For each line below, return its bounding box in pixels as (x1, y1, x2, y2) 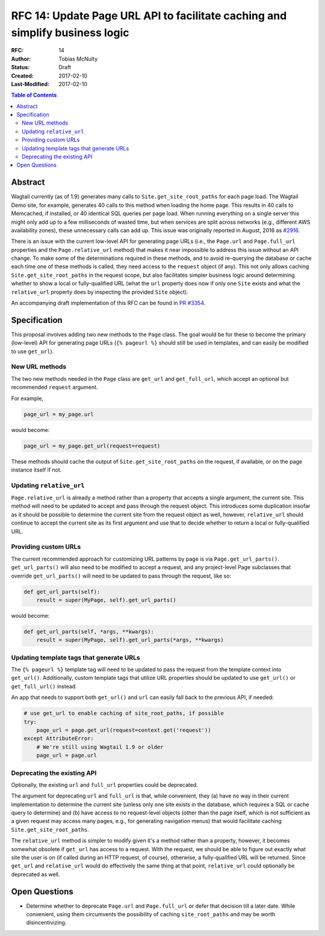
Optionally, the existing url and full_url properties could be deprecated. (11, 781, 198, 788)
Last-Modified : (11, 80, 49, 87)
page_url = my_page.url (23, 411, 94, 417)
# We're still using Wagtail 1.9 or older (36, 744, 164, 750)
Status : (11, 64, 30, 71)
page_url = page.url (36, 752, 97, 759)
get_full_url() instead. (11, 683, 78, 690)
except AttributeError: (23, 735, 94, 742)
